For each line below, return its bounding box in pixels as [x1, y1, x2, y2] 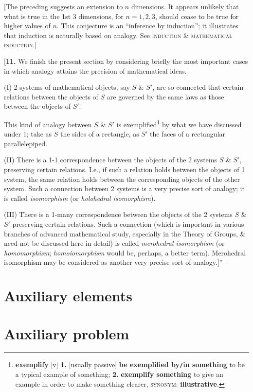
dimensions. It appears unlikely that [131, 1, 239, 11]
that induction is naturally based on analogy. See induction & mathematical [4, 30, 233, 40]
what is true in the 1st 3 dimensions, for [4, 11, 124, 21]
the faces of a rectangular [149, 129, 225, 139]
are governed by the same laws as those [107, 91, 224, 101]
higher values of [4, 20, 51, 31]
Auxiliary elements [4, 286, 133, 306]
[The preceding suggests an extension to [4, 1, 123, 11]
